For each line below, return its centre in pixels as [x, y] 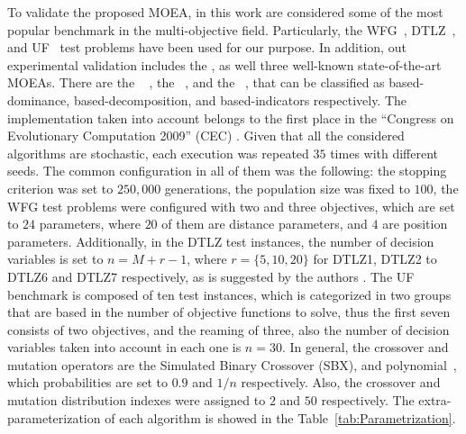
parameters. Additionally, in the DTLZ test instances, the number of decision [221, 241]
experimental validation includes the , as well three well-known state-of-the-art [224, 64]
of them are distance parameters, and [265, 224]
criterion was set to [60, 188]
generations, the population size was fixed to [287, 188]
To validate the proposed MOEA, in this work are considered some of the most [225, 12]
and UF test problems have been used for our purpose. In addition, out [207, 47]
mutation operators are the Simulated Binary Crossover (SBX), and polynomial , [232, 364]
